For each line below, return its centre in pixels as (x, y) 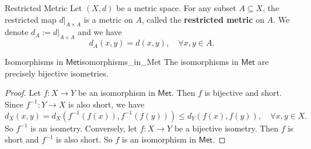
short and (22, 139)
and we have (100, 32)
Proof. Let (23, 93)
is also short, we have (106, 104)
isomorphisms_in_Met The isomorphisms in (159, 62)
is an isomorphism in (159, 139)
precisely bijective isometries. (57, 73)
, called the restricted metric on (203, 19)
